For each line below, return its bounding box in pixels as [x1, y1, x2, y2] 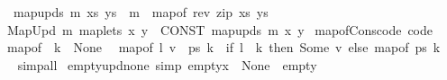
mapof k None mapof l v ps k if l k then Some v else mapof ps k [6, 38, 441, 57]
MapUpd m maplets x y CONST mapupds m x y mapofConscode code [6, 20, 433, 39]
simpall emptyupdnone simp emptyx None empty [17, 55, 317, 74]
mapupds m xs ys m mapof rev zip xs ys [13, 3, 269, 21]
